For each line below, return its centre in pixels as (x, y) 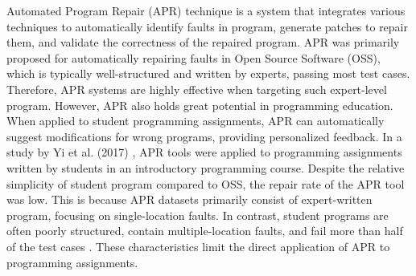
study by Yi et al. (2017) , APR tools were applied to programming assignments (204, 152)
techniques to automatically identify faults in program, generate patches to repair (207, 26)
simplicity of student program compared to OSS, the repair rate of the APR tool (206, 183)
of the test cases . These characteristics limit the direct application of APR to (198, 246)
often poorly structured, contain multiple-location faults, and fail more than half (205, 231)
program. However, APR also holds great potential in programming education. (200, 105)
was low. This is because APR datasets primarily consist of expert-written (189, 199)
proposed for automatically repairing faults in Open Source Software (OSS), (194, 57)
